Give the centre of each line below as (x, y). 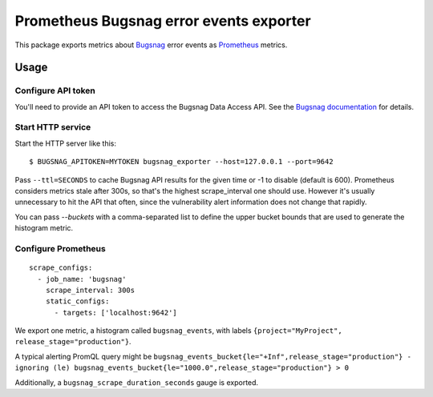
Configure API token (55, 90)
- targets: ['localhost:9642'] (116, 313)
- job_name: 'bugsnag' (82, 279)
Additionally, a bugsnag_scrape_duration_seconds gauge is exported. (137, 382)
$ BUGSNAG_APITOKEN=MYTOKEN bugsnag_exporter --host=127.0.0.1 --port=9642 (181, 162)
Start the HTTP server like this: (65, 143)
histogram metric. (44, 228)
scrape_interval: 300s (90, 290)
